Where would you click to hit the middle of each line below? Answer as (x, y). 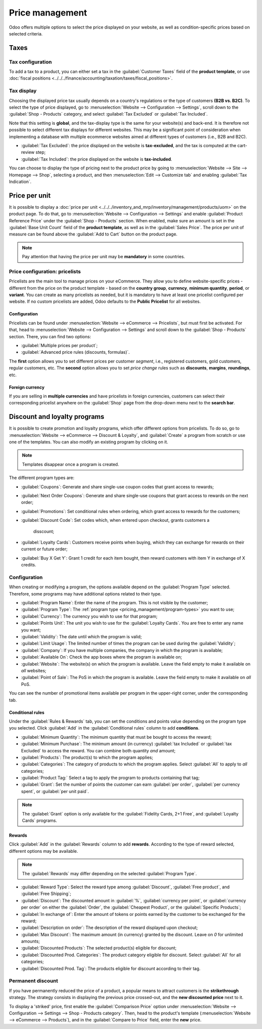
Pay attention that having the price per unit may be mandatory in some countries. (104, 257)
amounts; (31, 941)
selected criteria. (26, 33)
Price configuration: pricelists (45, 271)
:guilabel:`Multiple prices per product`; (59, 346)
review (28, 152)
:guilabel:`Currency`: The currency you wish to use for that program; (89, 616)
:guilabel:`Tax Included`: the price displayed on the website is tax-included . (97, 159)
